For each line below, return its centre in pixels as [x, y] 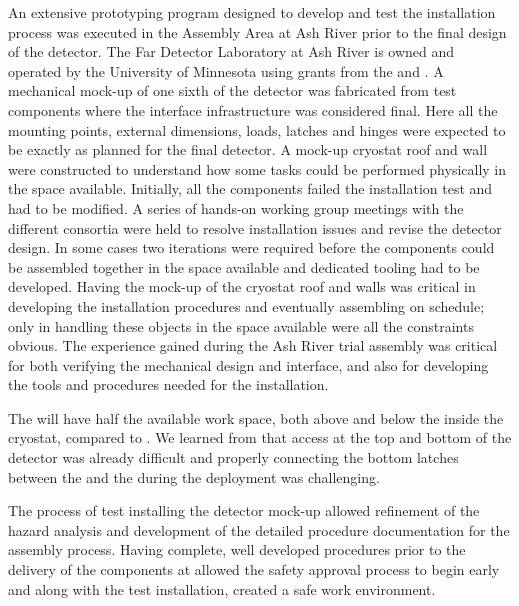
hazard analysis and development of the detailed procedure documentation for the [259, 529]
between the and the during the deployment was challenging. [194, 476]
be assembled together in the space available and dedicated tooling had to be [244, 266]
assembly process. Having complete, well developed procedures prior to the [237, 549]
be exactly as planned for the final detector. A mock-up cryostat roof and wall [248, 149]
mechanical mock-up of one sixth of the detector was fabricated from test [232, 90]
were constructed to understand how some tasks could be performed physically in [257, 168]
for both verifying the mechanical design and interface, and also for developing [248, 364]
